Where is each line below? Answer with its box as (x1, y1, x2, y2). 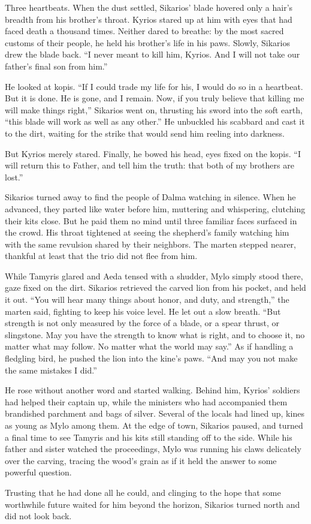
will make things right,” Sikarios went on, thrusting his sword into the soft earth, (5, 103, 303, 116)
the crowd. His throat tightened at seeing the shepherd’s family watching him (5, 226, 289, 239)
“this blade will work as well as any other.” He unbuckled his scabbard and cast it (5, 115, 305, 128)
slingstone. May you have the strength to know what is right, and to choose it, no (5, 328, 305, 341)
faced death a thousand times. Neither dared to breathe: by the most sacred (5, 25, 284, 37)
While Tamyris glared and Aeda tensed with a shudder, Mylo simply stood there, (5, 269, 303, 282)
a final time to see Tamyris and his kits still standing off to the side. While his (5, 430, 292, 443)
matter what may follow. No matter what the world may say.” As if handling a (5, 340, 294, 353)
